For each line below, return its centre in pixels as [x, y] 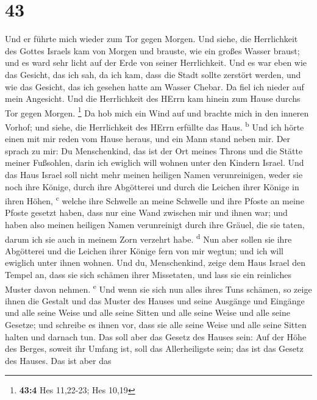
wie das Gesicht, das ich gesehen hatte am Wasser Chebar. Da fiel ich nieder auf [155, 86]
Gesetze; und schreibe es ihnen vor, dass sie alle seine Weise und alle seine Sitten [156, 325]
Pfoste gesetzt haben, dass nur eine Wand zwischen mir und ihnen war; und [146, 212]
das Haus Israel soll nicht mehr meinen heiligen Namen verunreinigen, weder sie [154, 174]
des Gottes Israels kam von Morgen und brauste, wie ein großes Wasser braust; [152, 50]
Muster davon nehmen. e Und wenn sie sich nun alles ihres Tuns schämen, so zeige [158, 288]
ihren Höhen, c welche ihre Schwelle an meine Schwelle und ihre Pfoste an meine [155, 200]
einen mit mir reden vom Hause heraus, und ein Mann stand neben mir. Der [148, 139]
